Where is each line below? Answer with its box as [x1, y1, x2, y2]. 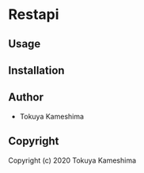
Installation [8, 63, 65, 77]
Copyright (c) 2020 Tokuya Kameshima [8, 156, 137, 165]
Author [8, 91, 44, 104]
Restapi [8, 6, 59, 24]
